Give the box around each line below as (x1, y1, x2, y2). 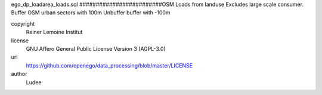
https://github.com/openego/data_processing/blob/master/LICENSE (26, 62, 193, 69)
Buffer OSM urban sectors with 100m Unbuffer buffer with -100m (11, 9, 171, 16)
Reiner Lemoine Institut (26, 29, 83, 36)
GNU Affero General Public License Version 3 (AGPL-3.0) (26, 45, 166, 52)
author (11, 71, 27, 78)
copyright (11, 20, 35, 27)
